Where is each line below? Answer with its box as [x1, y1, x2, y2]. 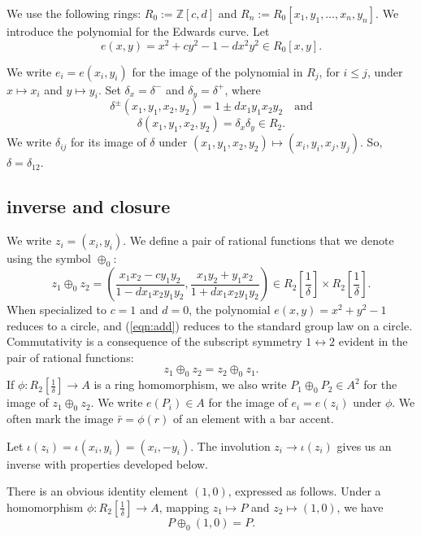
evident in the [338, 333, 408, 350]
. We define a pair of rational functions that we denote [123, 232, 394, 249]
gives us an [336, 437, 392, 454]
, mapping [158, 498, 210, 515]
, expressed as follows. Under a [228, 482, 381, 500]
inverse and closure [7, 194, 171, 219]
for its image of [71, 133, 146, 151]
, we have [336, 498, 384, 515]
